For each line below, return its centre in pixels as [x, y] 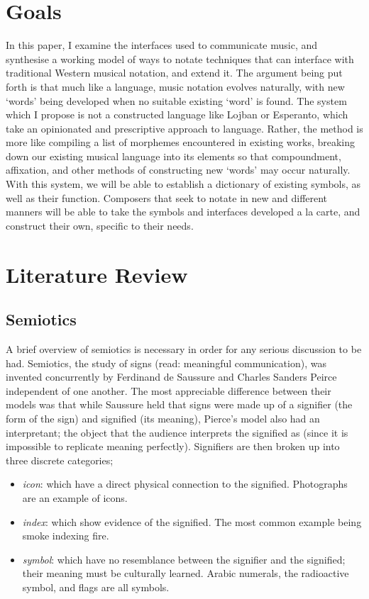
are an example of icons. [75, 497]
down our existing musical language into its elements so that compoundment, [174, 156]
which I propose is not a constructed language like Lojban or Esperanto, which [177, 114]
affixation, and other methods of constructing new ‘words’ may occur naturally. [178, 170]
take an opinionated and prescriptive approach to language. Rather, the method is [184, 128]
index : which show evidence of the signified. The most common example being [192, 521]
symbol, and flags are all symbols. [96, 587]
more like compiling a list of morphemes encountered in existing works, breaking [181, 142]
